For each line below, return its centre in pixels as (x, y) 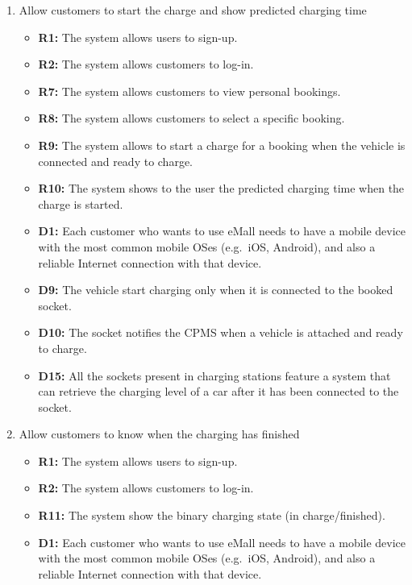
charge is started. (81, 203)
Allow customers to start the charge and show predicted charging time (193, 10)
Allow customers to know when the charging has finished (159, 434)
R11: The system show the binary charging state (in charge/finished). (212, 515)
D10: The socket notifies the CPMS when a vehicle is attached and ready (221, 332)
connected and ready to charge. (116, 161)
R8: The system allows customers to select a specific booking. (191, 118)
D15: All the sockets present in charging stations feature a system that (214, 375)
